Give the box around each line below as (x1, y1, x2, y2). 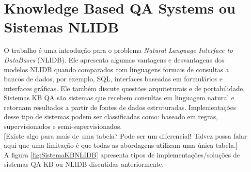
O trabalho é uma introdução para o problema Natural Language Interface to (4, 45, 233, 55)
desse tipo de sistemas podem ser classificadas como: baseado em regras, (4, 111, 218, 122)
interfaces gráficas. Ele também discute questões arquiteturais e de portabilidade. (4, 83, 245, 93)
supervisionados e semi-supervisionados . (4, 121, 122, 131)
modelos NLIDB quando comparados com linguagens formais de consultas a (4, 64, 229, 74)
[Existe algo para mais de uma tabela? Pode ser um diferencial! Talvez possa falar (4, 130, 247, 141)
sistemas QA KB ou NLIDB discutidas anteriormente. (4, 159, 164, 169)
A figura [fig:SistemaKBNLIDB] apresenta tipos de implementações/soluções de (4, 149, 240, 159)
